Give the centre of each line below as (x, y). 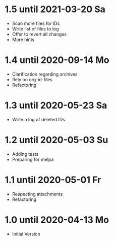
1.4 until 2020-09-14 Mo (57, 60)
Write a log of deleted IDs (38, 119)
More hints (23, 40)
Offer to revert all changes (39, 34)
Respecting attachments (37, 194)
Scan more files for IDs (36, 23)
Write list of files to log (35, 28)
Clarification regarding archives (45, 74)
